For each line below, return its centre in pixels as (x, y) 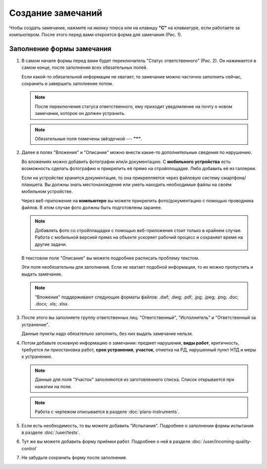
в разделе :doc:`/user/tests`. (51, 433)
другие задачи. (51, 244)
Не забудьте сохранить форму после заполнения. (74, 458)
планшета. (33, 184)
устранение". (35, 324)
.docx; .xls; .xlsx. (52, 304)
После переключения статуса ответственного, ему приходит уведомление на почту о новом (133, 106)
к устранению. (37, 356)
